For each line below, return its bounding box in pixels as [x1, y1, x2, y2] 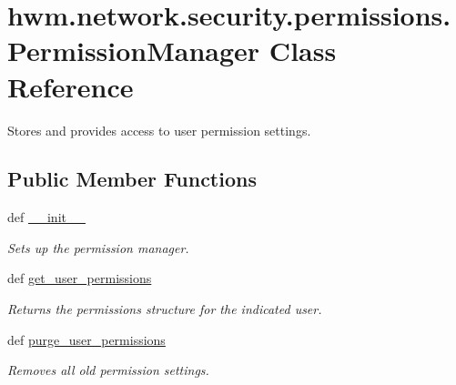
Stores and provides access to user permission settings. [7, 120, 311, 139]
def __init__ [7, 208, 86, 227]
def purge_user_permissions [7, 329, 166, 349]
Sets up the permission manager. [7, 238, 189, 257]
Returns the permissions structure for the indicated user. [7, 299, 322, 319]
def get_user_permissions [7, 268, 152, 288]
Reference [7, 67, 134, 105]
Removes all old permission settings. [7, 360, 209, 380]
